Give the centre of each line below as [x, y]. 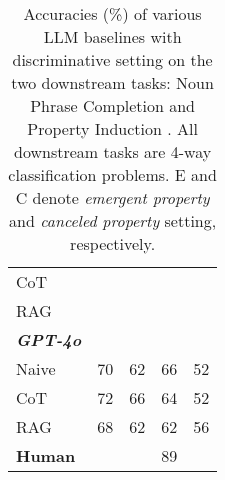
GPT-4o [49, 339]
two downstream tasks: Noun [112, 82]
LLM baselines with [112, 36]
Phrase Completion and [113, 105]
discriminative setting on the [112, 59]
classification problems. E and [112, 174]
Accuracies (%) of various [112, 13]
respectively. [113, 243]
